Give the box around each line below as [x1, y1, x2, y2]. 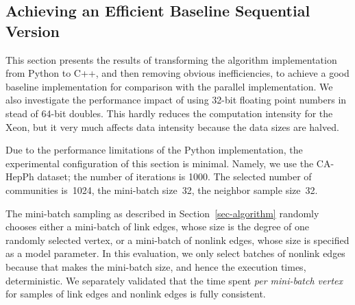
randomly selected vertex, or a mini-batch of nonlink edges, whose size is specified [5, 232, 350, 247]
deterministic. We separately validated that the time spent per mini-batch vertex [5, 273, 343, 287]
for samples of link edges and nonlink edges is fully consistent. [5, 286, 266, 301]
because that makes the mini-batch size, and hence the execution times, [5, 259, 306, 273]
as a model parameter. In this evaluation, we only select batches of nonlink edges [5, 246, 345, 260]
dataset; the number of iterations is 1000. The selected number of [37, 169, 312, 184]
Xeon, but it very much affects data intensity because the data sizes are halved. [5, 119, 339, 134]
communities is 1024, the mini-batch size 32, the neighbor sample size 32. [5, 182, 318, 197]
